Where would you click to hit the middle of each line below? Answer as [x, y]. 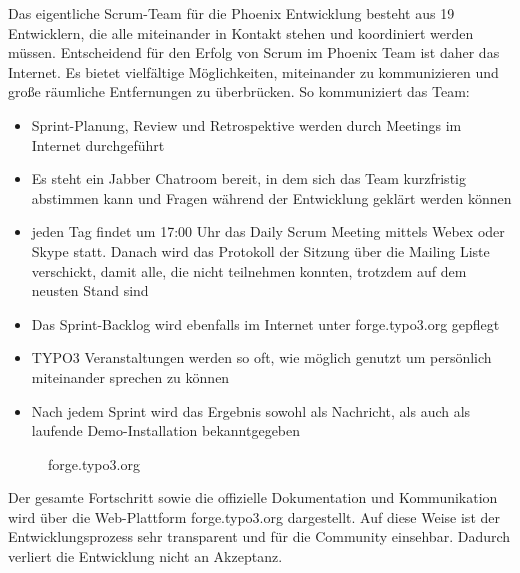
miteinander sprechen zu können [130, 376]
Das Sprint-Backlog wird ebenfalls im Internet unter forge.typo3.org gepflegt [265, 323]
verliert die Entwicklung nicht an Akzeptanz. [145, 556]
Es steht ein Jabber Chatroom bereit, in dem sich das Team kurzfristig [248, 178]
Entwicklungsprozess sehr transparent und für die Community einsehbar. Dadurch [259, 536]
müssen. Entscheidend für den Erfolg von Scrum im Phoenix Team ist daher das [254, 52]
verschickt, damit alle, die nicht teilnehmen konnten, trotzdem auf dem [249, 270]
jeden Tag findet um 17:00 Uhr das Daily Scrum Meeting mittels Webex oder [268, 231]
